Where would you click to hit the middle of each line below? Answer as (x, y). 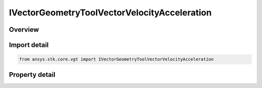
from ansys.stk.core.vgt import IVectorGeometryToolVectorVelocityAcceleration (116, 59)
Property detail (32, 75)
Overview (24, 30)
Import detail (29, 45)
